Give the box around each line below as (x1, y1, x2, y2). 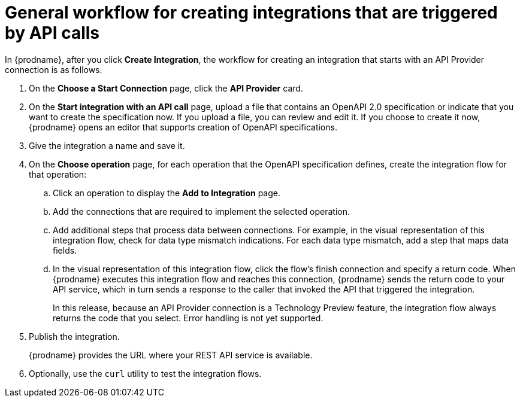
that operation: (29, 169, 87, 179)
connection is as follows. (5, 64, 102, 75)
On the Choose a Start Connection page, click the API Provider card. (29, 83, 303, 93)
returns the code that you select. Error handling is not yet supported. (53, 312, 324, 323)
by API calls (5, 23, 100, 43)
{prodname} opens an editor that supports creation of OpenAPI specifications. (29, 121, 337, 132)
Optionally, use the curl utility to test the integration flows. (29, 368, 262, 379)
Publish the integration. (29, 331, 120, 342)
